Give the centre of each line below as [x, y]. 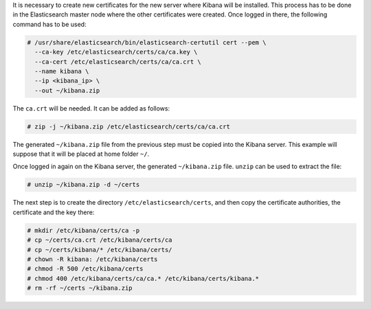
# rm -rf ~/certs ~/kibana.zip [80, 288]
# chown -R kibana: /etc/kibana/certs [92, 259]
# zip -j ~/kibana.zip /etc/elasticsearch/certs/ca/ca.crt [128, 126]
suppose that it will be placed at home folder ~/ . [81, 154]
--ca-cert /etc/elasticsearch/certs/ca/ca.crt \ [118, 61]
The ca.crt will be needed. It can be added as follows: [91, 108]
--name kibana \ [62, 71]
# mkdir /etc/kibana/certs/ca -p [83, 230]
